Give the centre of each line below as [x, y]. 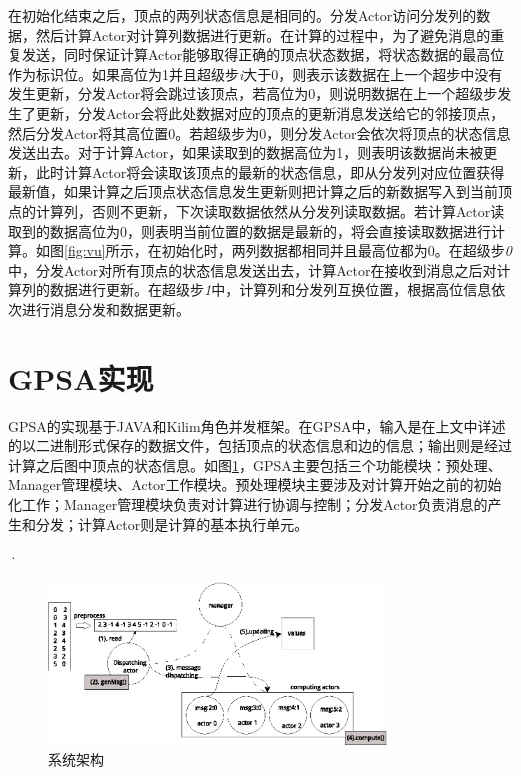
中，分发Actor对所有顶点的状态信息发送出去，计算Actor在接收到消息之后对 [252, 269]
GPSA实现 [81, 377]
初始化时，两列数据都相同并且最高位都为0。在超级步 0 [336, 250]
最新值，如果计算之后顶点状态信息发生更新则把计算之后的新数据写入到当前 [253, 191]
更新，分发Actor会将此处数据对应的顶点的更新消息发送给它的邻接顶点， [270, 112]
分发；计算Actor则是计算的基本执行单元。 [172, 523]
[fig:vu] [85, 250]
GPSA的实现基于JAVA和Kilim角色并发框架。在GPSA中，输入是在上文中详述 [257, 425]
